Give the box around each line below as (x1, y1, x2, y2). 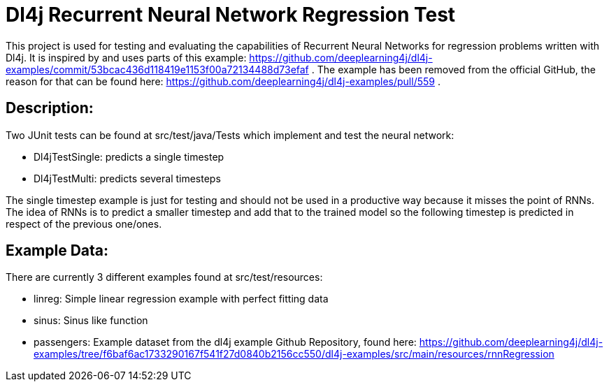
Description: (6, 99, 94, 117)
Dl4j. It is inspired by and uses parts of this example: (6, 51, 247, 64)
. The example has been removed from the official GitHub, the (311, 63, 596, 75)
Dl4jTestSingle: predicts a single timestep (34, 150, 224, 163)
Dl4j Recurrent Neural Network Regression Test (6, 3, 456, 27)
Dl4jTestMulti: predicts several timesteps (34, 172, 221, 184)
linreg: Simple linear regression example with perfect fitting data (34, 293, 329, 305)
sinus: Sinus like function (34, 314, 148, 327)
